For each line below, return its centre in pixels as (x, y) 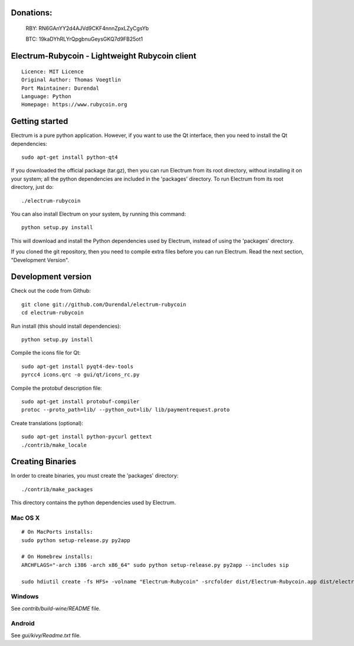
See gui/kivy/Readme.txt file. (46, 635)
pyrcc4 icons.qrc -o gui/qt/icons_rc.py (81, 375)
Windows (25, 596)
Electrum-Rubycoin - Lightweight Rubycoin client (104, 56)
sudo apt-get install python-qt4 (70, 157)
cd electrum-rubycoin (53, 313)
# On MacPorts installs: (57, 532)
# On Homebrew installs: (57, 557)
